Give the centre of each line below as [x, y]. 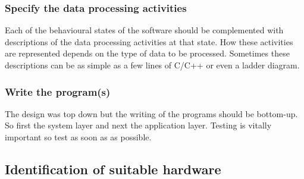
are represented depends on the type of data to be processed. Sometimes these [147, 53]
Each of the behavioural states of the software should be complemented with [144, 30]
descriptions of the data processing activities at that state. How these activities [149, 41]
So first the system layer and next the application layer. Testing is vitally [138, 125]
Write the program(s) [58, 91]
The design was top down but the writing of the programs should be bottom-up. [151, 113]
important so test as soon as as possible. [78, 137]
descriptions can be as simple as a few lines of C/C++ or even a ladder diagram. [152, 65]
